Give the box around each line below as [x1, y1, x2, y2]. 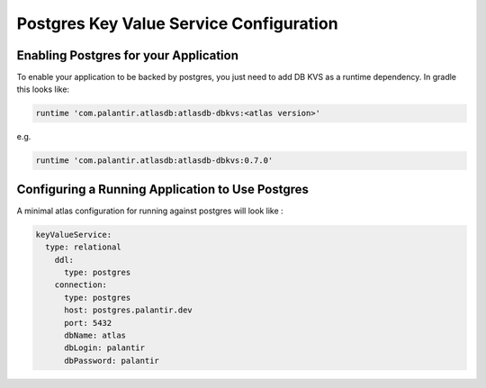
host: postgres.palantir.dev [64, 305, 193, 315]
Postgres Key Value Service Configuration [16, 14, 338, 33]
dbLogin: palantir [64, 343, 146, 353]
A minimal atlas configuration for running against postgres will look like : [16, 205, 283, 216]
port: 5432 [64, 318, 112, 328]
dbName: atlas [64, 330, 126, 341]
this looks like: [16, 84, 70, 95]
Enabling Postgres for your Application [16, 48, 238, 63]
